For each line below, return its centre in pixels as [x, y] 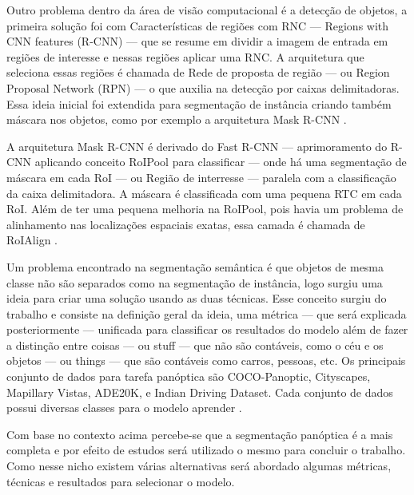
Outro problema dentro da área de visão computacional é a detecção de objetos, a [207, 10]
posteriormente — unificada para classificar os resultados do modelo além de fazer [207, 329]
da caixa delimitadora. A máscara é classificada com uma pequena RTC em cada [204, 193]
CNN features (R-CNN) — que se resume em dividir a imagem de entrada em [197, 41]
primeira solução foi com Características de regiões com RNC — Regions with [198, 25]
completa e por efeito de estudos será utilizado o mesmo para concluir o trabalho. [206, 450]
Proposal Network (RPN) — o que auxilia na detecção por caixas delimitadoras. [203, 87]
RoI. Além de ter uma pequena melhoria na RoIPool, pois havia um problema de [205, 209]
